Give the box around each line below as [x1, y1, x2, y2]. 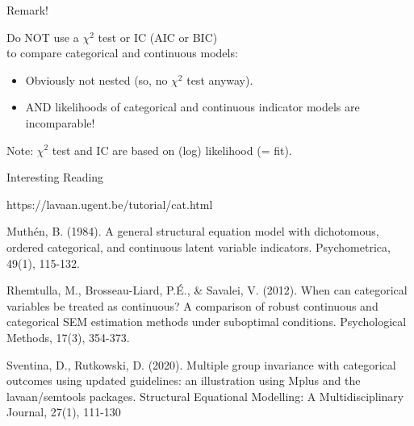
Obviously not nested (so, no [25, 71, 168, 88]
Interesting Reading [6, 169, 104, 186]
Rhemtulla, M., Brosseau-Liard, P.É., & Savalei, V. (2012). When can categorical [6, 282, 408, 299]
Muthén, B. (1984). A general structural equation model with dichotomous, [6, 223, 379, 240]
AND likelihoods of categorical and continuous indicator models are [25, 98, 360, 115]
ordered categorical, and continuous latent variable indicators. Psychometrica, [6, 238, 391, 255]
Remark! [6, 2, 48, 18]
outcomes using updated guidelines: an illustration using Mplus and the [6, 372, 361, 389]
